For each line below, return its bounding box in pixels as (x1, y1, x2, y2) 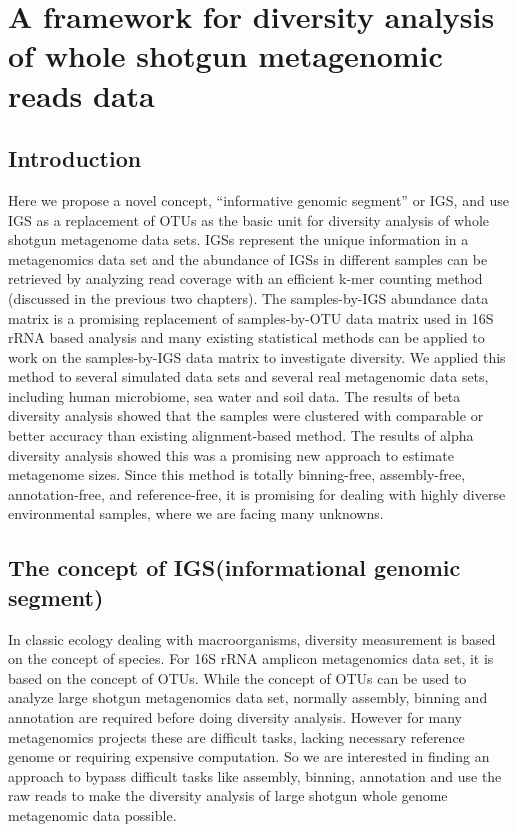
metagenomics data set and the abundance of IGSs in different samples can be (8, 248, 488, 269)
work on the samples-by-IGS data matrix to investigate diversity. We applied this (8, 346, 506, 367)
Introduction (8, 143, 142, 174)
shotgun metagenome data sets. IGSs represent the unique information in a (8, 229, 469, 250)
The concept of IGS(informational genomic (8, 552, 461, 583)
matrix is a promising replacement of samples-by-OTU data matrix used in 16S (8, 307, 494, 328)
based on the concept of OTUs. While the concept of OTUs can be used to (8, 667, 467, 688)
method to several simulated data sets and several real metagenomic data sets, (8, 366, 489, 387)
